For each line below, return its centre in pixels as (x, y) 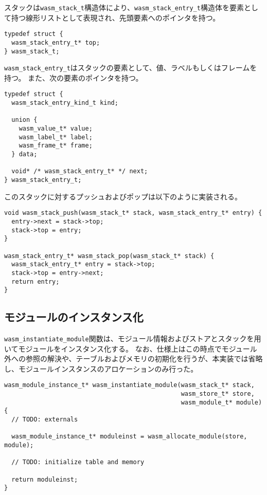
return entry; (35, 281)
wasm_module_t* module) (221, 402)
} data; (24, 154)
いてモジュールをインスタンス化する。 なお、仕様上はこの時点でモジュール (131, 348)
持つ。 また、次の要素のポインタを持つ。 (74, 77)
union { (24, 120)
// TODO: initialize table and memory (78, 462)
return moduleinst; (45, 479)
